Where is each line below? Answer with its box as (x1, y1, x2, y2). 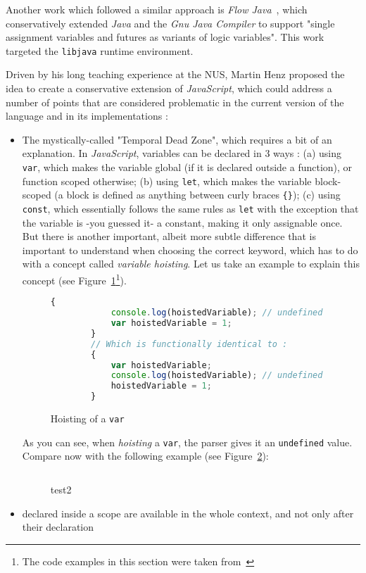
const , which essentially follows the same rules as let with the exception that (22, 201, 359, 215)
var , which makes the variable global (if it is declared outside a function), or (22, 160, 353, 174)
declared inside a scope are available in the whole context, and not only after (22, 505, 354, 520)
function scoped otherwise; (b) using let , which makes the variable (22, 173, 312, 188)
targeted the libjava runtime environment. (6, 43, 194, 58)
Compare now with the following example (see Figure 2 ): (22, 448, 269, 463)
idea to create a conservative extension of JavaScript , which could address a (6, 81, 332, 96)
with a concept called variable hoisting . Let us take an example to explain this (22, 256, 360, 271)
